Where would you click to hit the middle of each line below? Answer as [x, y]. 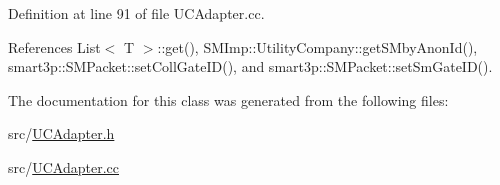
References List [54, 46]
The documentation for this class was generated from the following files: [228, 99]
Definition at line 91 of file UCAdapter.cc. [136, 13]
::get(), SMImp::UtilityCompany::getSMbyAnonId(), [317, 46]
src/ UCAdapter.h [61, 133]
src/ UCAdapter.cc [63, 166]
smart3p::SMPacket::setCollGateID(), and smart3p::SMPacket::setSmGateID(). [250, 66]
